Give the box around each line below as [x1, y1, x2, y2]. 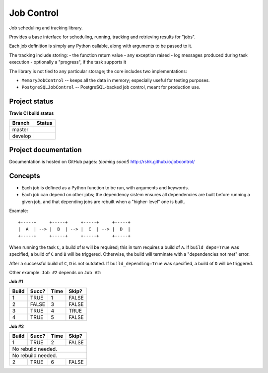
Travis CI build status [9, 110, 54, 116]
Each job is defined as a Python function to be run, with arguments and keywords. [21, 185, 190, 191]
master [12, 126, 29, 133]
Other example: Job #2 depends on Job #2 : [9, 269, 102, 275]
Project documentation [9, 146, 82, 154]
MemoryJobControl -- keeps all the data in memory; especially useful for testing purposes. [21, 77, 210, 83]
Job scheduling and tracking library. [9, 25, 83, 31]
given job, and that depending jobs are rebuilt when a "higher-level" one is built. [21, 199, 185, 205]
